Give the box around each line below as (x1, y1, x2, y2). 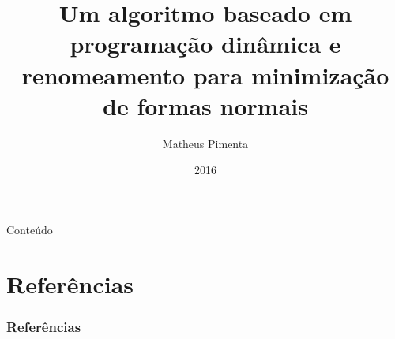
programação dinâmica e (70, 28, 341, 60)
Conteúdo (6, 221, 53, 237)
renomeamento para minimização (21, 58, 389, 91)
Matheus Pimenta (162, 135, 249, 151)
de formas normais (103, 89, 308, 121)
